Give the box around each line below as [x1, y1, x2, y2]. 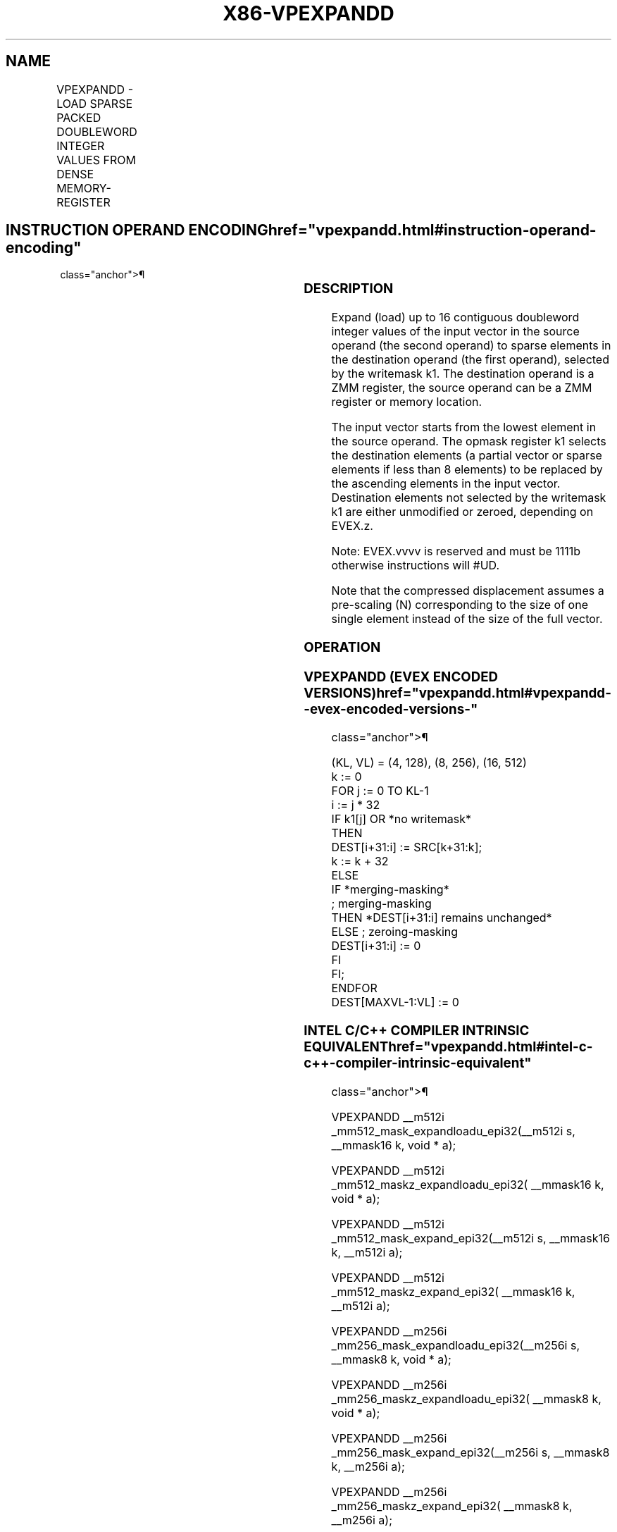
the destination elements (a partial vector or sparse [331, 448, 602, 463]
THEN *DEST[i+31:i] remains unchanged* [331, 910, 552, 925]
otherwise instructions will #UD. [331, 558, 500, 573]
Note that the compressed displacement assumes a [331, 583, 604, 598]
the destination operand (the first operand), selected [331, 352, 609, 367]
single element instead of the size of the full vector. [331, 612, 603, 626]
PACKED [56, 110, 101, 125]
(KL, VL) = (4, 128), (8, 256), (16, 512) [331, 755, 527, 770]
